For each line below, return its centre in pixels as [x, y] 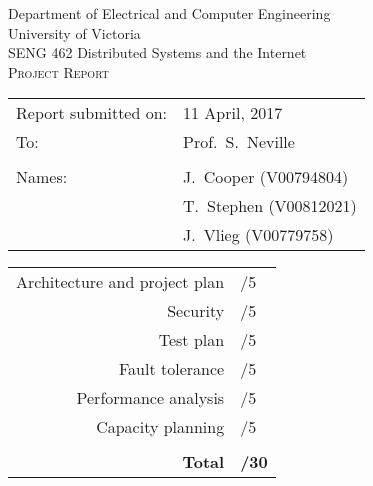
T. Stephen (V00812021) [270, 206]
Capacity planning [160, 427]
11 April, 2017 [233, 113]
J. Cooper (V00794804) [266, 177]
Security [196, 311]
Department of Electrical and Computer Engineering [169, 13]
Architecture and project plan [120, 282]
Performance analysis [150, 398]
